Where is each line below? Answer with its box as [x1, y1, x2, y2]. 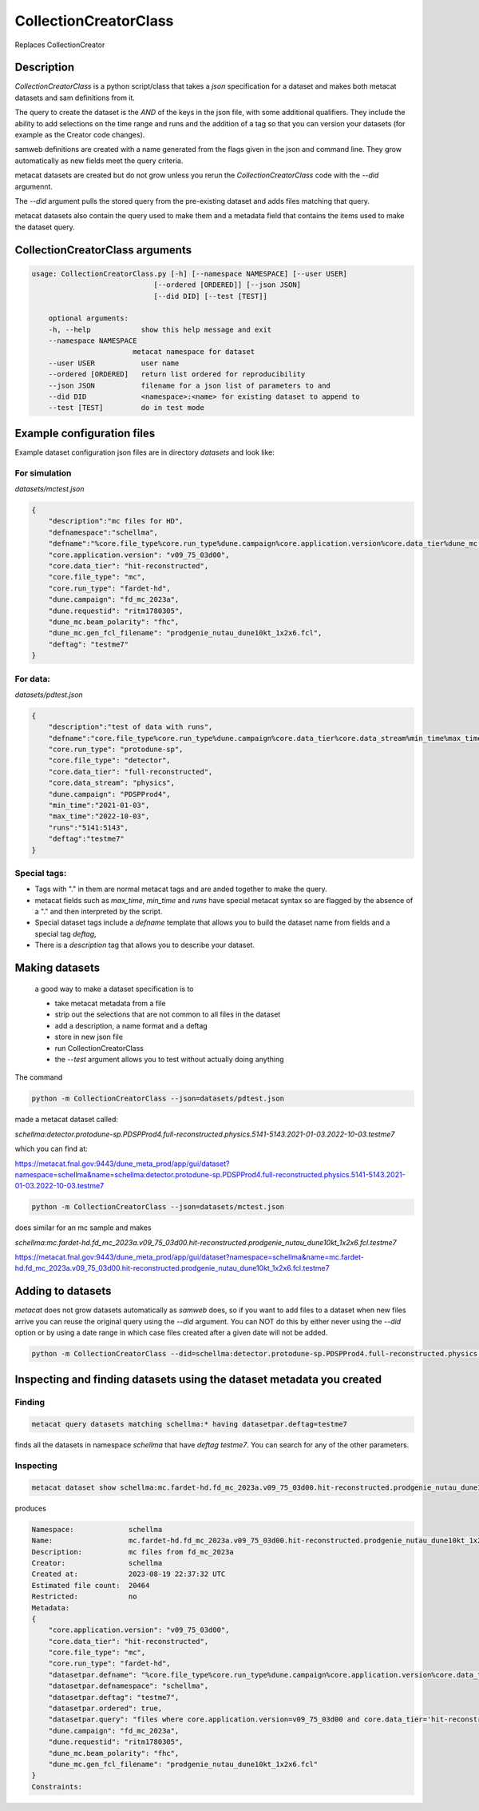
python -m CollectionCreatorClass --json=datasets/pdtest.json [31, 1094, 285, 1103]
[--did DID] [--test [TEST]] [153, 292, 267, 301]
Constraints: [31, 1782, 83, 1791]
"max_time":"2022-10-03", [48, 812, 150, 821]
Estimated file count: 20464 [31, 1581, 150, 1590]
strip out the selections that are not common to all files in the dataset [54, 1009, 281, 1019]
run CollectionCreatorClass [54, 1043, 144, 1053]
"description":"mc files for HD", [48, 516, 184, 526]
